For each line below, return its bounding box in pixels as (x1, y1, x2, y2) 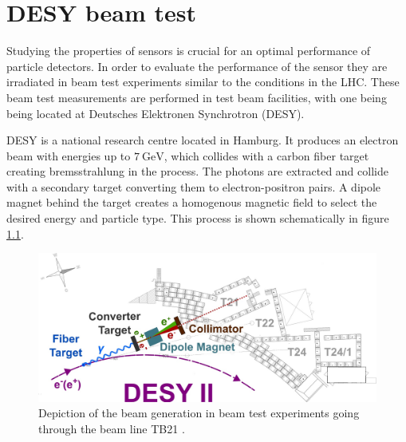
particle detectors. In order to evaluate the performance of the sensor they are (6, 57, 388, 74)
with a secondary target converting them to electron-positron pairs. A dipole (6, 178, 381, 195)
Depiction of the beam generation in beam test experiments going (38, 405, 360, 421)
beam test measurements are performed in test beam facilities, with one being (6, 89, 387, 105)
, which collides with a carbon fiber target (164, 147, 369, 164)
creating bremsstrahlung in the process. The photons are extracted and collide (6, 163, 388, 180)
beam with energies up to (6, 147, 131, 164)
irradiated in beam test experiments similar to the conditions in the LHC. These (6, 73, 400, 90)
